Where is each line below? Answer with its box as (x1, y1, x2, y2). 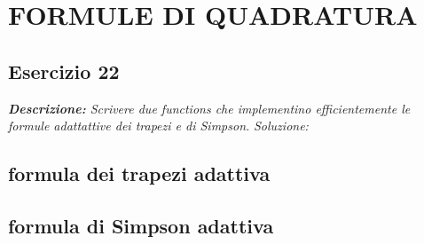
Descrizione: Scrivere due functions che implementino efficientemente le (8, 98, 411, 117)
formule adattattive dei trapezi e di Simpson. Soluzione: (8, 116, 309, 135)
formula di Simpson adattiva (8, 211, 274, 239)
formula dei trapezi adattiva (8, 160, 271, 187)
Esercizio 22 (8, 57, 120, 84)
